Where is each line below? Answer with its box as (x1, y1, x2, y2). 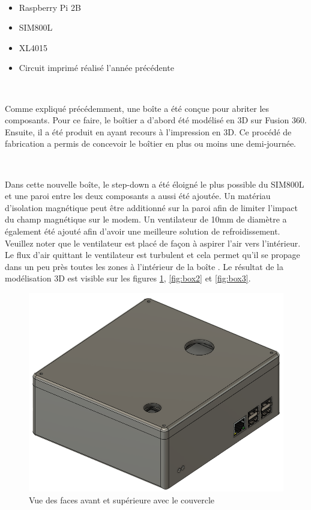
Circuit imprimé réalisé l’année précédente (19, 61, 174, 74)
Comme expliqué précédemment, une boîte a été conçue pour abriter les (5, 102, 270, 114)
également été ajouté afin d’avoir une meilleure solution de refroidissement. (5, 224, 280, 237)
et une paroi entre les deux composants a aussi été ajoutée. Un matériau (5, 189, 271, 202)
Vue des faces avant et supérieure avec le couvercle (29, 493, 215, 506)
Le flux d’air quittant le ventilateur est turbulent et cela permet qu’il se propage (5, 248, 300, 261)
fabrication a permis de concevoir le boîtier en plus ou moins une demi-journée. (5, 137, 296, 150)
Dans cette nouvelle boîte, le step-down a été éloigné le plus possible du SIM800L (5, 177, 304, 190)
